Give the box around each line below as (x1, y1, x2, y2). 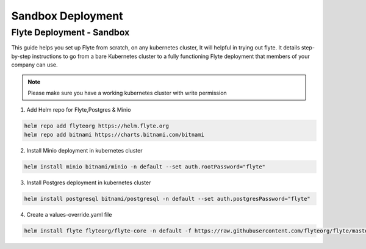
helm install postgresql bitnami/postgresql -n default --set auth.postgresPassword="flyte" (24, 195, 310, 202)
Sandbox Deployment (11, 9, 123, 23)
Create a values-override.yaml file (26, 211, 112, 218)
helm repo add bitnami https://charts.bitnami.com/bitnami (24, 131, 204, 138)
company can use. (11, 61, 58, 68)
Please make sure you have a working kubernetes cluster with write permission (27, 89, 227, 96)
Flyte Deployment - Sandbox (11, 27, 130, 38)
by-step (11, 52, 31, 60)
